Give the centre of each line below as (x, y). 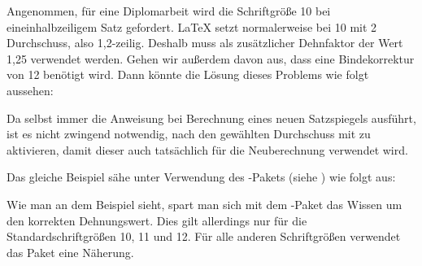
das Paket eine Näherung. (70, 252)
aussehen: (30, 90)
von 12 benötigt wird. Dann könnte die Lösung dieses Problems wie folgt (188, 74)
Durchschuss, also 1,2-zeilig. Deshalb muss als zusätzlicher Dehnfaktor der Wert (205, 43)
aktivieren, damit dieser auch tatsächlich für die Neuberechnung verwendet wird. (207, 149)
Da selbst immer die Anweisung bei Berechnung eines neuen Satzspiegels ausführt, (211, 118)
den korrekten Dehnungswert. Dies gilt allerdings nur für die (157, 220)
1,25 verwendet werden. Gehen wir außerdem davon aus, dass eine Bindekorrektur (211, 58)
